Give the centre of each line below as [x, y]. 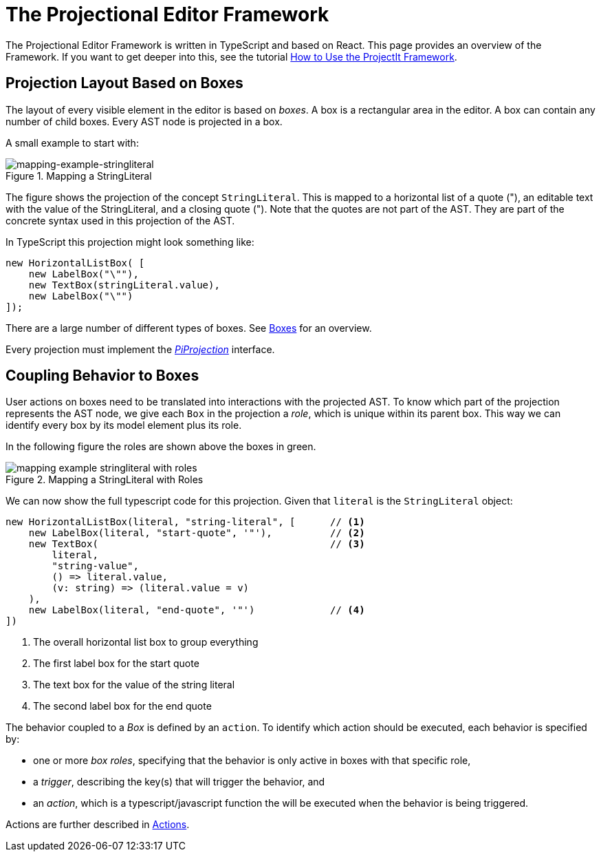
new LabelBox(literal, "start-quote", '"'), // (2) [197, 533]
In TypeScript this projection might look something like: [130, 242]
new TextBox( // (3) [197, 544]
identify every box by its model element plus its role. [124, 425]
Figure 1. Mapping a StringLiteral [79, 176]
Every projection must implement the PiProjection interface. [140, 349]
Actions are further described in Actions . [98, 825]
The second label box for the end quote [122, 706]
